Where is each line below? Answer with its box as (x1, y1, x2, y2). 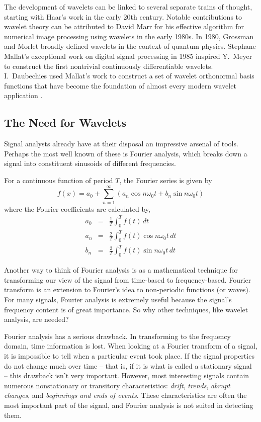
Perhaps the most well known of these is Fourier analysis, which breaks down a (4, 148, 247, 158)
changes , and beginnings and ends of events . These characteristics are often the (4, 390, 247, 400)
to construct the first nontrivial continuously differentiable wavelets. (4, 60, 213, 71)
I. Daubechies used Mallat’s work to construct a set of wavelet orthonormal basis (4, 70, 254, 81)
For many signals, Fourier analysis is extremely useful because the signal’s (4, 294, 232, 304)
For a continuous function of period (4, 175, 113, 185)
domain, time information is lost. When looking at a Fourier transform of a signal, (4, 341, 257, 351)
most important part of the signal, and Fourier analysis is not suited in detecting (4, 399, 253, 410)
